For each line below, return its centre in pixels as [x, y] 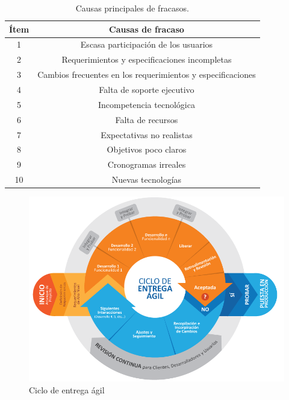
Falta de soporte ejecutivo [147, 89]
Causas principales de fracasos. [132, 8]
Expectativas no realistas [147, 134]
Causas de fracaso [147, 29]
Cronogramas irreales [147, 164]
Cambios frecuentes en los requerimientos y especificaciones [147, 75]
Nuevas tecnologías [147, 179]
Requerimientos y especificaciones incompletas [147, 59]
